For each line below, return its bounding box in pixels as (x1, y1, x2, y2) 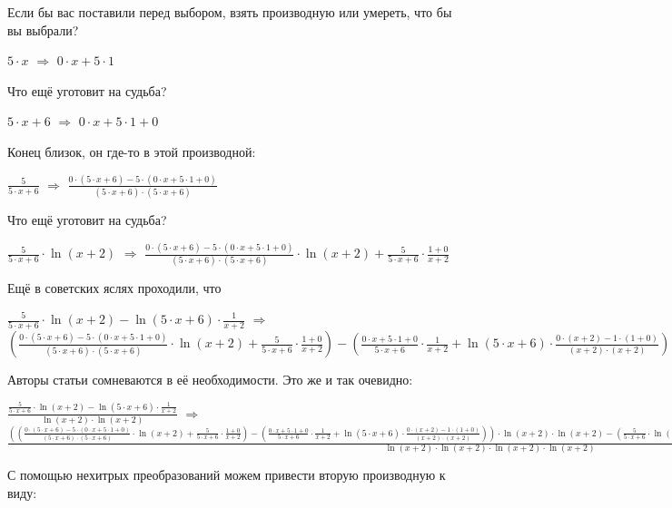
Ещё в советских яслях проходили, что (7, 278, 222, 298)
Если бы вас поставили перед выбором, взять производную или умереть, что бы (7, 3, 452, 21)
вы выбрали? (7, 20, 79, 39)
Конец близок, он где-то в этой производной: (7, 142, 256, 161)
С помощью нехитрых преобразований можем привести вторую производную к (7, 465, 446, 484)
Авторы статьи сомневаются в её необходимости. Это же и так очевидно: (7, 370, 413, 389)
